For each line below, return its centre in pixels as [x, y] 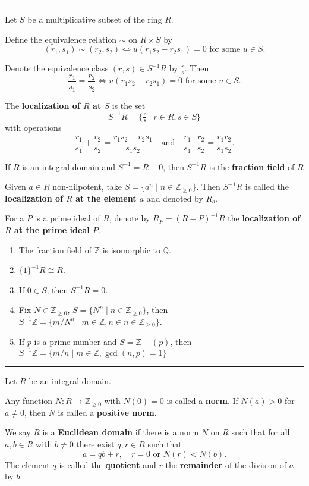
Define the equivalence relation [61, 39]
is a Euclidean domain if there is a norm [121, 432]
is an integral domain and [69, 166]
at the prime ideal [52, 229]
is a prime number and [75, 341]
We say [18, 432]
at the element [106, 198]
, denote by [130, 218]
